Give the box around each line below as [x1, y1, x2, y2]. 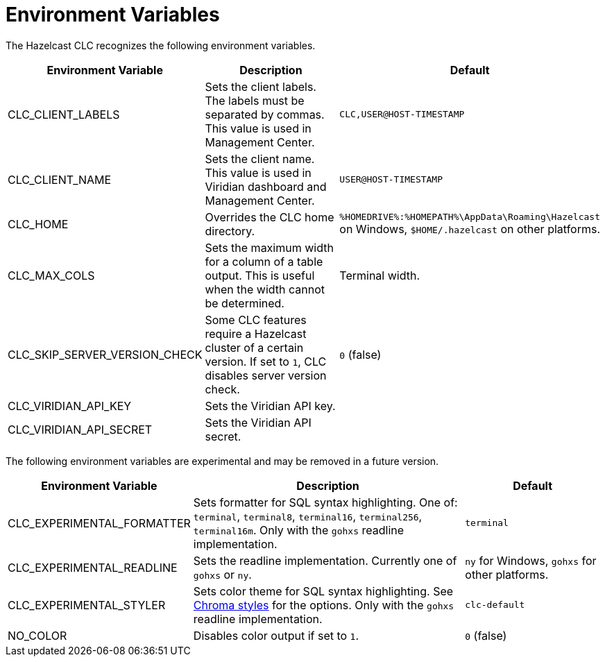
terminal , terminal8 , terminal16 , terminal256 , [193, 509, 423, 523]
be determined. [205, 296, 284, 310]
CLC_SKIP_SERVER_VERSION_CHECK [8, 347, 203, 362]
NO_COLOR [8, 628, 67, 643]
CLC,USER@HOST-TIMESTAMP [339, 109, 465, 120]
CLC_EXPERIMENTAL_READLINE [8, 560, 178, 575]
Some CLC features [205, 312, 307, 327]
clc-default [465, 600, 525, 611]
